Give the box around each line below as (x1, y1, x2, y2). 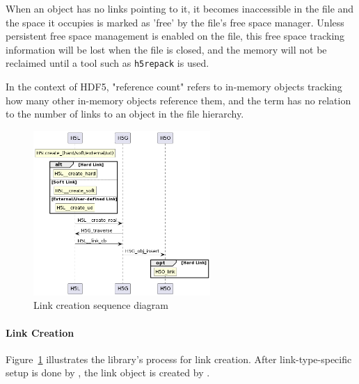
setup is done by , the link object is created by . (6, 365, 210, 380)
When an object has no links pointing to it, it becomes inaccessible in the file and (6, 1, 354, 15)
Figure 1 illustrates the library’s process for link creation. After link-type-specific (6, 351, 352, 366)
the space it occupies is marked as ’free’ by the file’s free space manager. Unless (6, 15, 344, 29)
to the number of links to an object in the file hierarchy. (6, 106, 244, 121)
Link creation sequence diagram (33, 298, 169, 312)
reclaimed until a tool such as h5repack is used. (6, 56, 209, 70)
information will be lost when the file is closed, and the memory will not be (6, 42, 327, 56)
